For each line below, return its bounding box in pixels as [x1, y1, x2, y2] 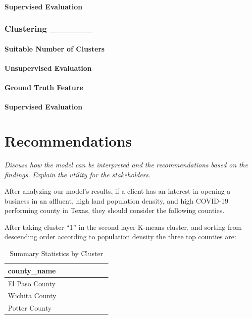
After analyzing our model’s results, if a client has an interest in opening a [4, 186, 231, 196]
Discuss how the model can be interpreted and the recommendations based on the [4, 159, 248, 169]
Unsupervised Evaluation [4, 62, 92, 73]
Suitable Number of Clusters [4, 43, 105, 53]
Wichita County [8, 290, 56, 301]
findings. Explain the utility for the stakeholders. [4, 169, 151, 179]
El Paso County [8, 278, 56, 288]
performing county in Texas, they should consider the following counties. [4, 205, 225, 215]
